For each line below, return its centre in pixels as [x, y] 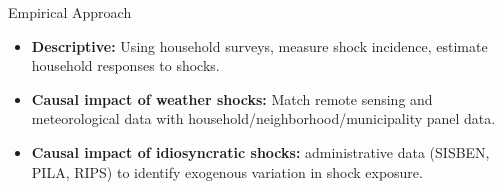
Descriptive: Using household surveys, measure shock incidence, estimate [259, 45]
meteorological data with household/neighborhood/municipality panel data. [263, 118]
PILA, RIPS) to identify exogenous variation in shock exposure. [227, 171]
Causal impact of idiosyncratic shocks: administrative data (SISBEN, [260, 151]
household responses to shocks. [125, 65]
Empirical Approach [70, 12]
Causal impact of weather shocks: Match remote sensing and [232, 98]
